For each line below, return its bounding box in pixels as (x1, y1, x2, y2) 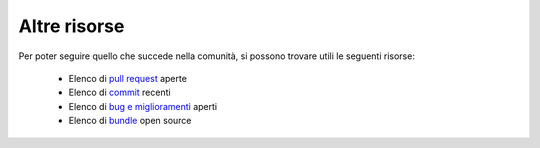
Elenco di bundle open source (68, 115, 192, 127)
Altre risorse (18, 15, 125, 37)
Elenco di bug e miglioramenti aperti (68, 100, 218, 112)
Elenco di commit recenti (68, 86, 171, 99)
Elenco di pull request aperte (68, 72, 187, 84)
